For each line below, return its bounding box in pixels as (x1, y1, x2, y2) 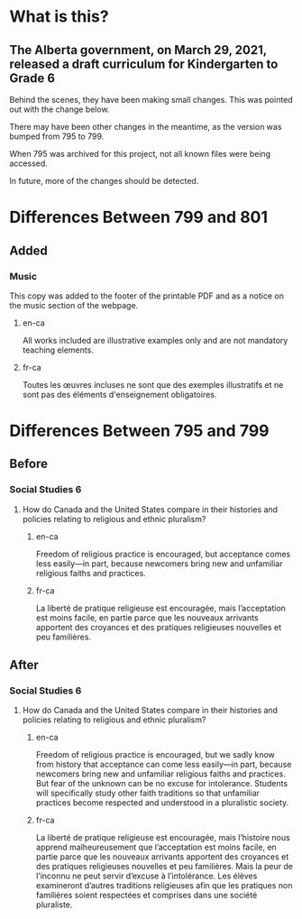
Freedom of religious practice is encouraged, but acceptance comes (35, 548, 291, 559)
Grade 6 (9, 70, 56, 86)
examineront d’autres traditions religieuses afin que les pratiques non (35, 880, 293, 891)
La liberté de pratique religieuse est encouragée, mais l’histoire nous (35, 832, 290, 843)
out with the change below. (9, 104, 110, 115)
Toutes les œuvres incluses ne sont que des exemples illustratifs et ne (22, 379, 284, 390)
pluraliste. (35, 899, 73, 910)
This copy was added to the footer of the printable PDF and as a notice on (9, 290, 284, 301)
